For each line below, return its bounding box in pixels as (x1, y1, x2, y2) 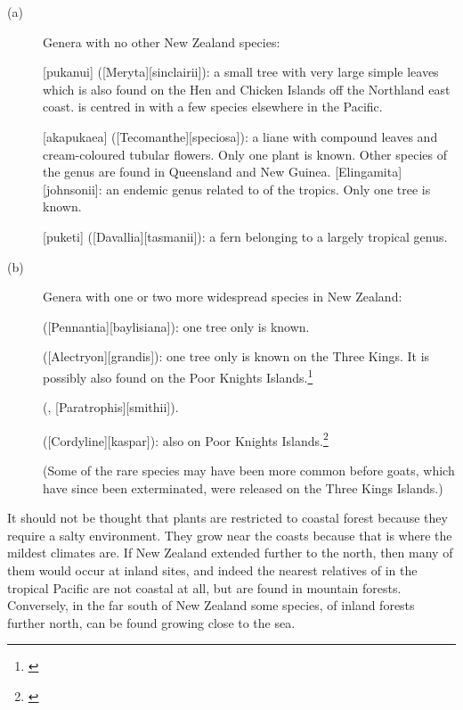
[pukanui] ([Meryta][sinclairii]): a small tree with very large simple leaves (43, 62, 439, 81)
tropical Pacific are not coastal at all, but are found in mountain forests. (7, 578, 402, 597)
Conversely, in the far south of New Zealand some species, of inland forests (7, 596, 415, 615)
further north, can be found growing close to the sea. (7, 613, 296, 632)
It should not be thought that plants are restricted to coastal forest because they (7, 508, 448, 527)
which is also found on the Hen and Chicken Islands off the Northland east (43, 79, 451, 98)
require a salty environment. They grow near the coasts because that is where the (7, 525, 452, 544)
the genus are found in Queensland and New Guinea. (43, 162, 331, 181)
